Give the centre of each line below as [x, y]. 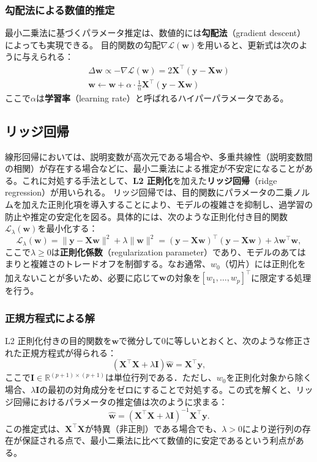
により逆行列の [272, 428]
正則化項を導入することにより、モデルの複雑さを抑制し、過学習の [180, 204]
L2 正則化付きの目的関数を [58, 341]
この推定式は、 [35, 428]
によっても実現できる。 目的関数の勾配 [83, 44]
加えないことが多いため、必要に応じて [82, 277]
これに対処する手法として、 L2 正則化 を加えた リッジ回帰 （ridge [149, 180]
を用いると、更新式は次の [248, 44]
